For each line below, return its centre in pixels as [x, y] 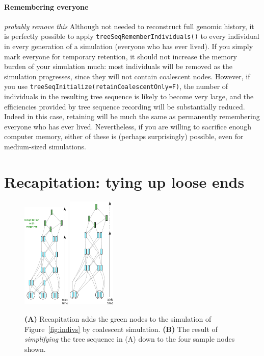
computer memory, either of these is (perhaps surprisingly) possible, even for [124, 136]
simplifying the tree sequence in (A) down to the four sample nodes [130, 339]
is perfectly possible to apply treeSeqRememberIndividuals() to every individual [132, 36]
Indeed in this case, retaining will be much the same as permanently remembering [132, 116]
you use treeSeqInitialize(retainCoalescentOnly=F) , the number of [116, 86]
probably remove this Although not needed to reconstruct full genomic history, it [129, 26]
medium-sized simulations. [45, 147]
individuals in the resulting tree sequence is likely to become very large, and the [129, 96]
